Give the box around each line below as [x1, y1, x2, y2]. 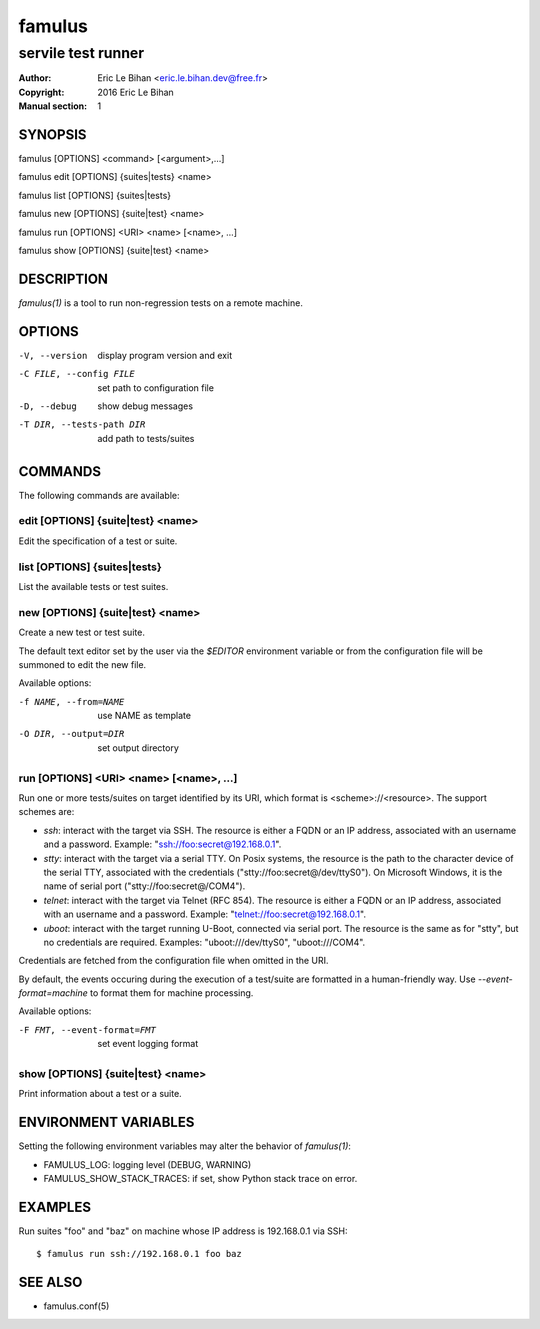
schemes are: [18, 806, 75, 818]
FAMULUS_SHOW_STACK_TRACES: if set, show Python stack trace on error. [43, 1173, 358, 1185]
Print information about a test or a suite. [18, 1088, 182, 1100]
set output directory [97, 741, 180, 754]
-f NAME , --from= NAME [18, 696, 125, 707]
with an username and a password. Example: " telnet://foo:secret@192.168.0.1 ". [43, 908, 367, 920]
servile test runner [18, 44, 145, 62]
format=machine [18, 987, 89, 999]
